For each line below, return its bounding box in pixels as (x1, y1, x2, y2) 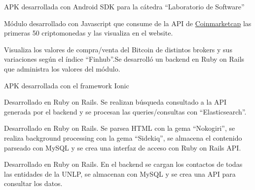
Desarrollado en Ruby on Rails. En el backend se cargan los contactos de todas (4, 159, 243, 169)
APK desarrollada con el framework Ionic (4, 80, 129, 90)
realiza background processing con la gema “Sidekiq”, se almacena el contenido (4, 132, 242, 143)
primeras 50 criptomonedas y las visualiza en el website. (4, 28, 173, 38)
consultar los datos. (4, 178, 63, 189)
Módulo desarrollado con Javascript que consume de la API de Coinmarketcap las (4, 18, 252, 28)
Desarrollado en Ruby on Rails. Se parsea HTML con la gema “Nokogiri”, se (4, 123, 235, 133)
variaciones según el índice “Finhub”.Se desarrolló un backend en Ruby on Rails (4, 54, 245, 64)
